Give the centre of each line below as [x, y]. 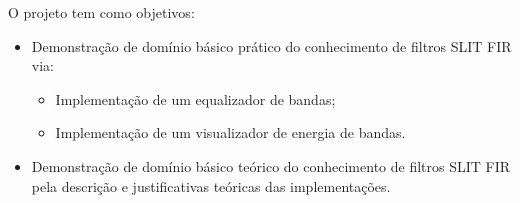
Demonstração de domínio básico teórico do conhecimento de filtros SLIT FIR [271, 165]
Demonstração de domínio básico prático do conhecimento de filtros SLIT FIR [271, 45]
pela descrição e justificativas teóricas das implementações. [211, 185]
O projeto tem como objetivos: [101, 12]
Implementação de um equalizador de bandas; [195, 98]
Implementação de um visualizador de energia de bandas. [230, 132]
